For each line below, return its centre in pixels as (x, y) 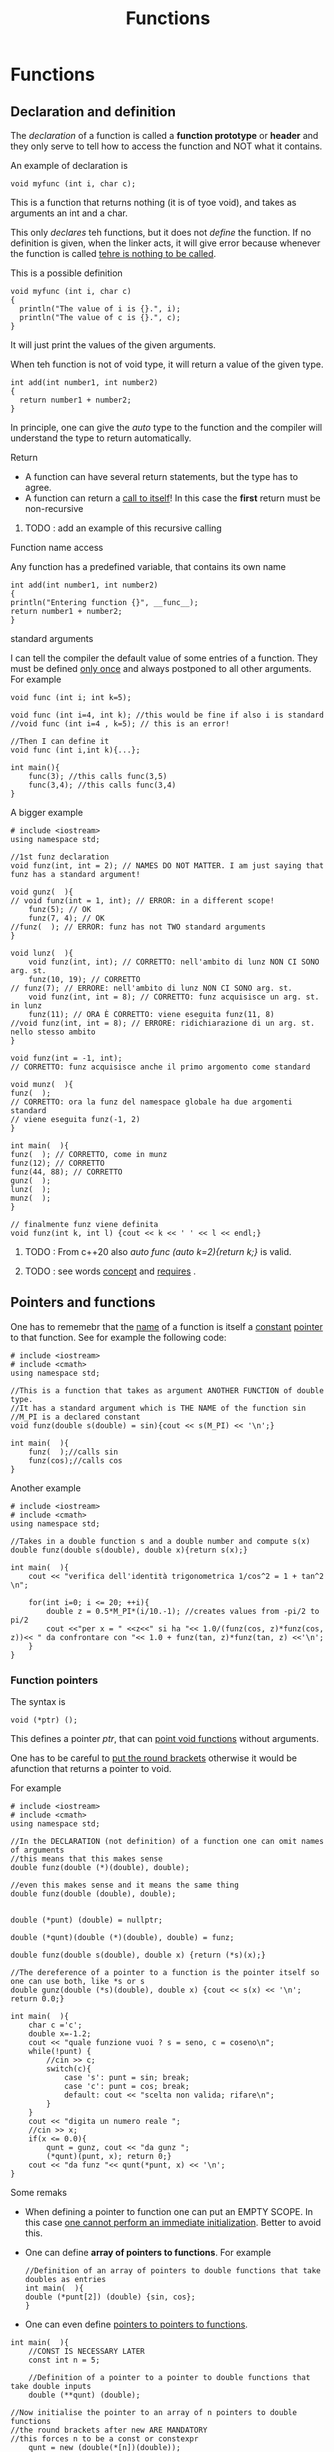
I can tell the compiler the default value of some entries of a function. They (164, 658)
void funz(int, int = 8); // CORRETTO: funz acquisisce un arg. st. (174, 997)
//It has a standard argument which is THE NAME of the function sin (158, 1408)
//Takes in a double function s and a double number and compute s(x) (160, 1541)
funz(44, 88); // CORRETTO (66, 1172)
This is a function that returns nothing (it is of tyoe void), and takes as (153, 202)
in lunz (26, 1006)
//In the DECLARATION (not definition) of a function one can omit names (167, 1842)
